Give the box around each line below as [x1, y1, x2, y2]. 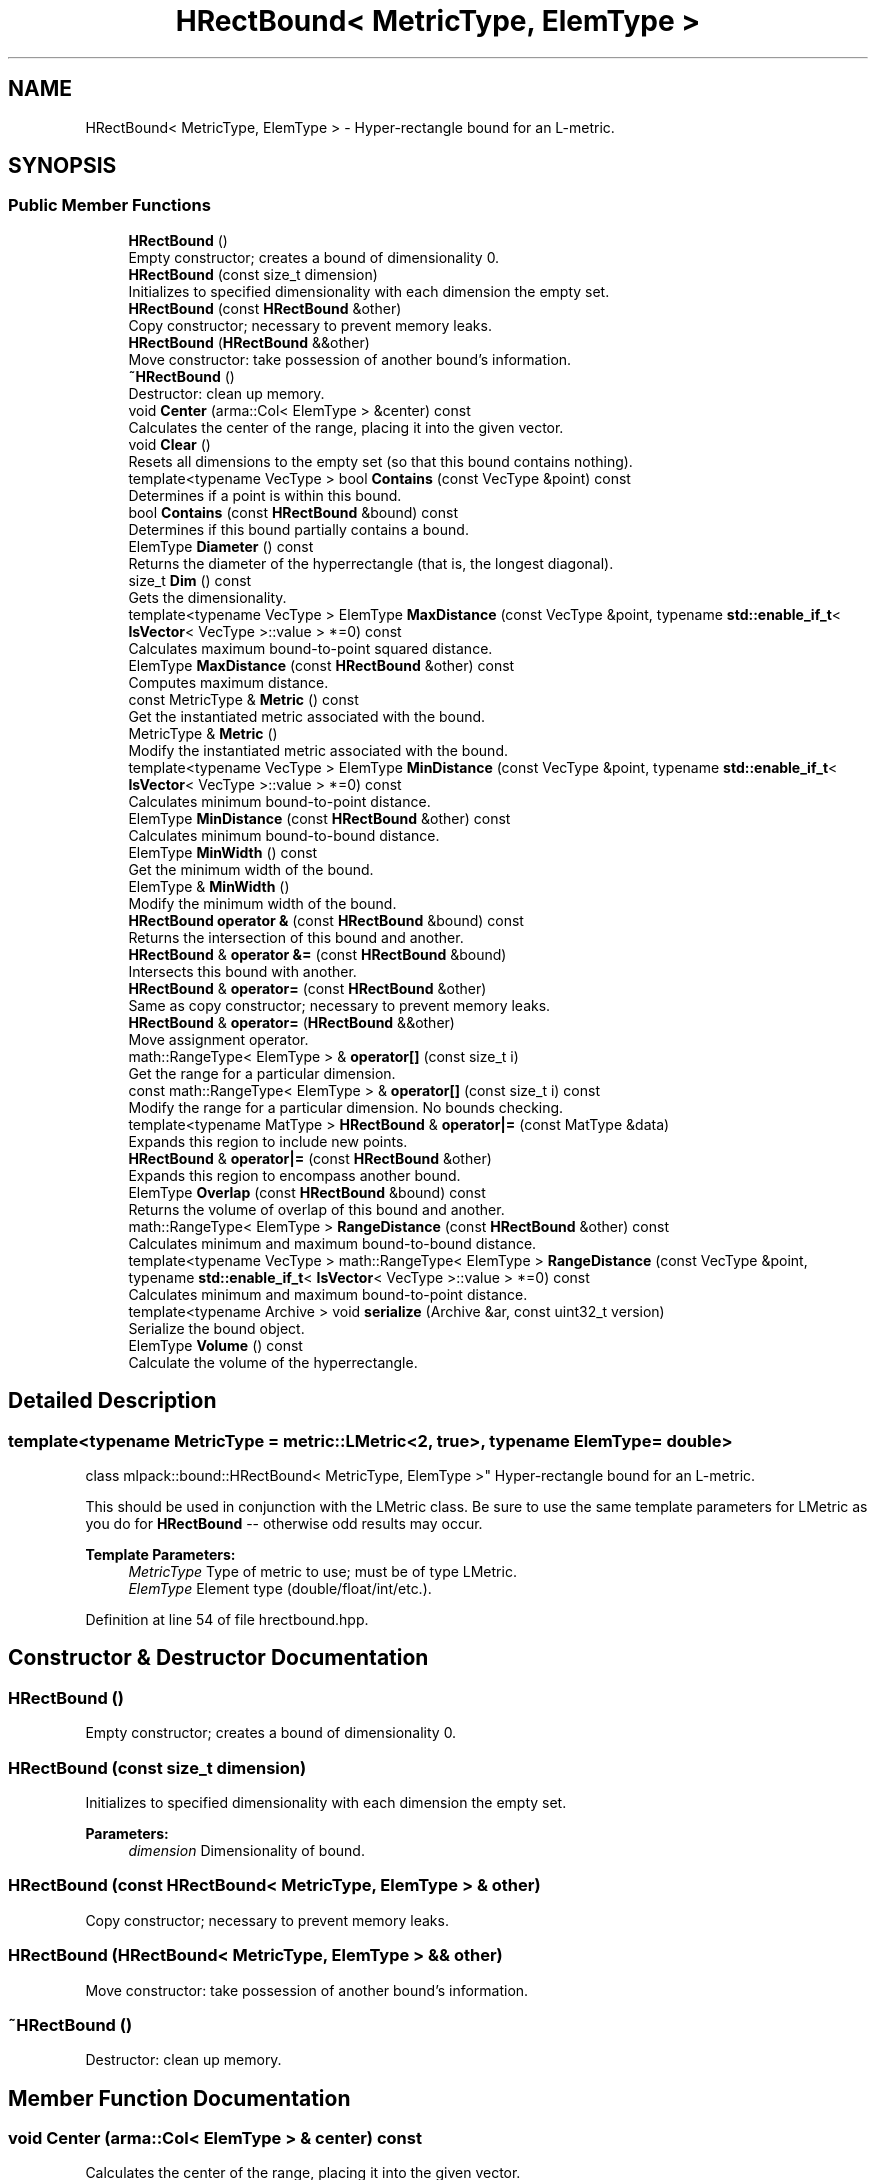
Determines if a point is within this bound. [128, 486, 402, 504]
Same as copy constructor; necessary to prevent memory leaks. [128, 996, 551, 1014]
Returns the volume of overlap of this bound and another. [128, 1200, 505, 1218]
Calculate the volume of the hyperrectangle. [128, 1353, 418, 1371]
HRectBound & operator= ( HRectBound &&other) [128, 1013, 455, 1031]
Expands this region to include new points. [128, 1132, 408, 1150]
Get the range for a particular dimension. [128, 1064, 396, 1082]
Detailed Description [8, 1388, 217, 1414]
